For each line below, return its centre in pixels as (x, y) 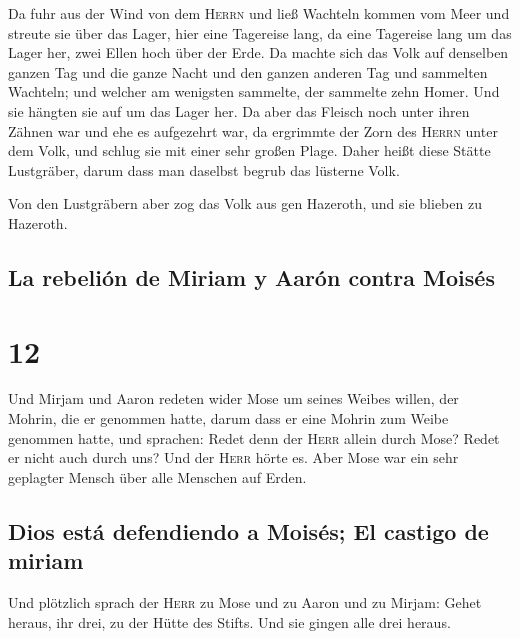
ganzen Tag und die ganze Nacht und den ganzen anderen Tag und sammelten (248, 71)
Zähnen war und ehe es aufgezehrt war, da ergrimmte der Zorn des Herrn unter (253, 130)
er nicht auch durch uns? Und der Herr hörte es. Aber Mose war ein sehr (233, 457)
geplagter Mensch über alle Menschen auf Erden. (157, 476)
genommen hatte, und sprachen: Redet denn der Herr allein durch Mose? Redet (254, 437)
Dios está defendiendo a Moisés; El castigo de (248, 530)
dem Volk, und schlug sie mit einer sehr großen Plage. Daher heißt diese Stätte (249, 150)
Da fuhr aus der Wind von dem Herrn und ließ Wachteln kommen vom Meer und (259, 13)
